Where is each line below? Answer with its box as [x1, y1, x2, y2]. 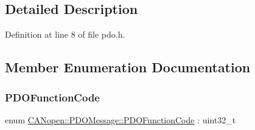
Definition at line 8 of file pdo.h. [5, 28, 125, 41]
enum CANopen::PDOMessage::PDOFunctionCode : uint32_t [5, 113, 236, 126]
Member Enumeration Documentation [5, 58, 251, 77]
